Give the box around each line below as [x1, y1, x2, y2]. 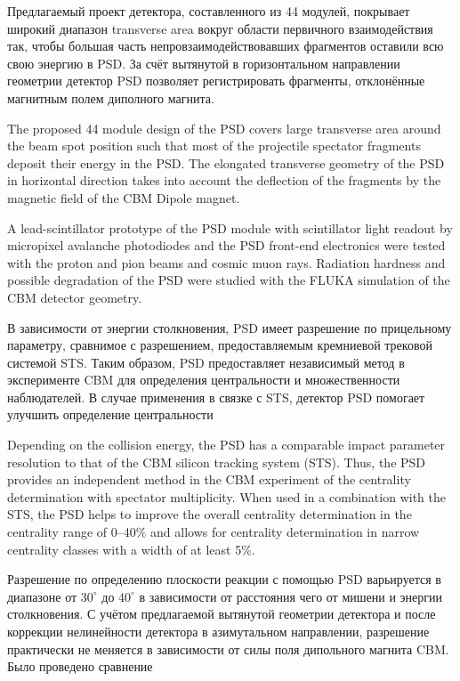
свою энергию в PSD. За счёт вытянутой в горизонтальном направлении [7, 53, 400, 72]
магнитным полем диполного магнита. [7, 88, 214, 107]
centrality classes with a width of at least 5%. [7, 539, 255, 558]
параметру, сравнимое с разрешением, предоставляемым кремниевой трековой [7, 336, 432, 354]
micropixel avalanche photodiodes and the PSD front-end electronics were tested [7, 236, 446, 255]
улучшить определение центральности [7, 405, 214, 424]
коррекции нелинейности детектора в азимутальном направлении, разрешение [7, 622, 430, 640]
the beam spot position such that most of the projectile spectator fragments [7, 136, 421, 155]
